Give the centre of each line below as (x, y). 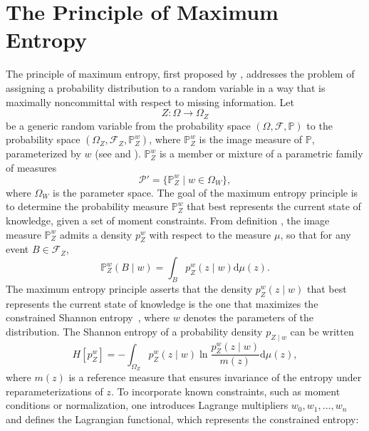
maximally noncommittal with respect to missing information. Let (150, 102)
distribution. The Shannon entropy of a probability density (134, 331)
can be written (322, 331)
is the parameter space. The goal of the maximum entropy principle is (205, 192)
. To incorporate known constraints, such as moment (225, 391)
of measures (31, 167)
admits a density (96, 234)
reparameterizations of (54, 391)
